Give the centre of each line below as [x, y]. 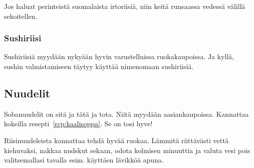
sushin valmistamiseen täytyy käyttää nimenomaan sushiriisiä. [99, 66]
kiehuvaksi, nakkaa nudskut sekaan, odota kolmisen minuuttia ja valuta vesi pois [127, 150]
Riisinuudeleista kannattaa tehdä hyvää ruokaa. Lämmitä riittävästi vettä [116, 140]
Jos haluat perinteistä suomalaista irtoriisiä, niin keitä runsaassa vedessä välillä [125, 6]
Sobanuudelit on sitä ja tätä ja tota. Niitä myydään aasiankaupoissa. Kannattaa [127, 114]
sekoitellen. [21, 16]
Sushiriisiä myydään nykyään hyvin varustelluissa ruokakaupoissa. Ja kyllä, [119, 56]
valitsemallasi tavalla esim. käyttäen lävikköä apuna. [84, 160]
